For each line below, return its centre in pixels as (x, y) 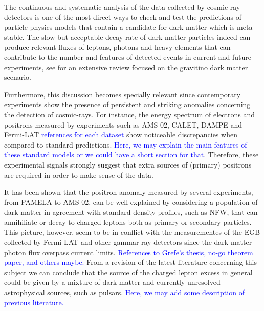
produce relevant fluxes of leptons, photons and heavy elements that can (117, 47)
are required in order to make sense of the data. (79, 174)
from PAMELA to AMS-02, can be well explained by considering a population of (131, 202)
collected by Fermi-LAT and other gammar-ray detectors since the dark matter (128, 242)
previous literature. (34, 302)
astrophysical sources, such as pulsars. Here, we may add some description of (124, 292)
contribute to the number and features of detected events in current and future (128, 57)
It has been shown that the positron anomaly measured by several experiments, (129, 192)
